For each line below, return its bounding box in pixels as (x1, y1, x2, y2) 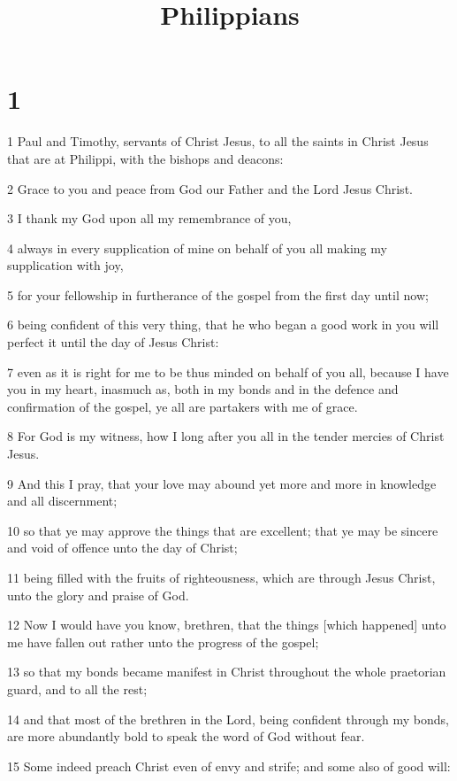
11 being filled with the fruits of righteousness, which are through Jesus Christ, (7, 568, 436, 586)
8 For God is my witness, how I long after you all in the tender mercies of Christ (7, 427, 445, 445)
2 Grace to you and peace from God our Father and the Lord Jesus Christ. (7, 179, 413, 197)
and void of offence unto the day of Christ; (7, 538, 238, 557)
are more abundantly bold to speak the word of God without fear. (7, 727, 365, 746)
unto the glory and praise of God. (7, 585, 189, 604)
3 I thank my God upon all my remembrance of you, (7, 209, 292, 228)
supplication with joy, (7, 256, 124, 275)
